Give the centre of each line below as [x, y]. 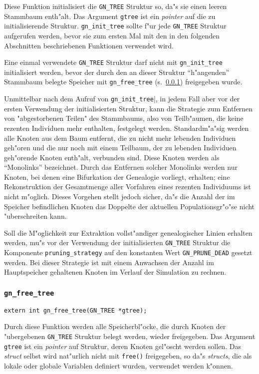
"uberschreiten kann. [35, 216]
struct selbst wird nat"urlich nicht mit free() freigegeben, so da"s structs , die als [128, 356]
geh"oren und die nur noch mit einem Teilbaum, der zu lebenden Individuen [120, 148]
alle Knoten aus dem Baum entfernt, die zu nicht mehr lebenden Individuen [120, 138]
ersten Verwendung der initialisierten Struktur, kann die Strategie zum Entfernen [129, 108]
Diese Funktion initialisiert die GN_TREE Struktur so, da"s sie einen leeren [116, 6]
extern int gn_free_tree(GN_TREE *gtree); [76, 310]
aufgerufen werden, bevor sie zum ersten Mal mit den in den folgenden [112, 35]
